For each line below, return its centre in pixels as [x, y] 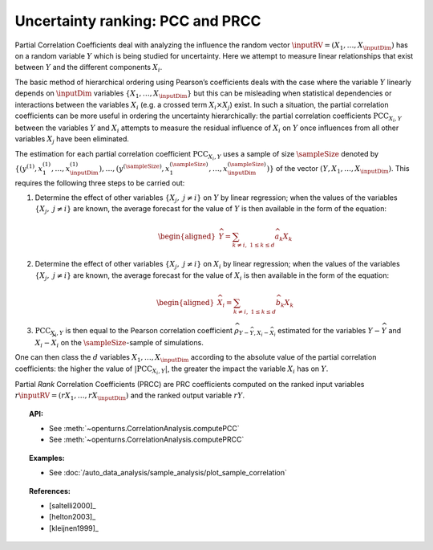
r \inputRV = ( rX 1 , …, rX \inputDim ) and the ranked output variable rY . [130, 396]
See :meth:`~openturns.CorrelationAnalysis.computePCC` [144, 428]
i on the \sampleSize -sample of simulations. [130, 343]
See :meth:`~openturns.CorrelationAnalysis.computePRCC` [147, 440]
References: [50, 491]
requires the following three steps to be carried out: [100, 183]
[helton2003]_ [73, 517]
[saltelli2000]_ [73, 505]
